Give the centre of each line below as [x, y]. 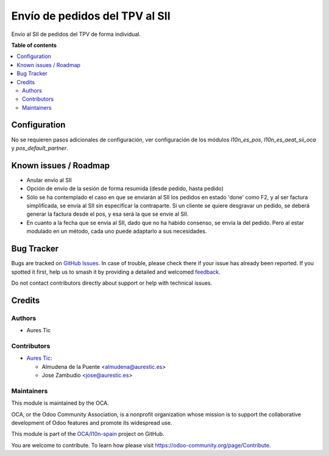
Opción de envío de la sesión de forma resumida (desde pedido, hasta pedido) [125, 188]
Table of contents [34, 45]
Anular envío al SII [49, 180]
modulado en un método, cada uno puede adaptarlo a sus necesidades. [117, 231]
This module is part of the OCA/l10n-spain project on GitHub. [88, 434]
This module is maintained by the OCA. [60, 403]
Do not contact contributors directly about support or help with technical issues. [112, 283]
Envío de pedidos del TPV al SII [91, 16]
